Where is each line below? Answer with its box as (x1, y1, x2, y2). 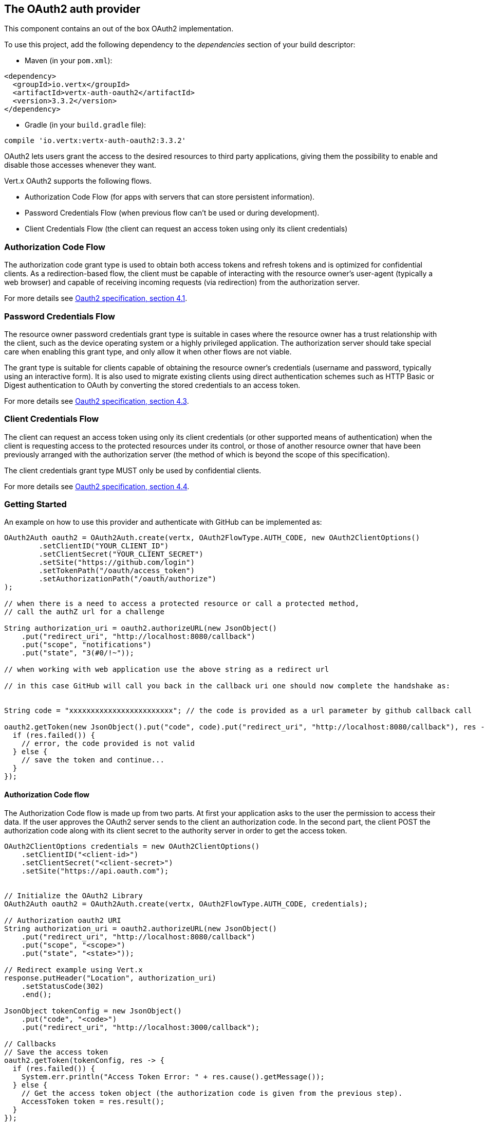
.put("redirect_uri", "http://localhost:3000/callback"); (21, 1023, 260, 1031)
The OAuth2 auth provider (4, 3, 141, 15)
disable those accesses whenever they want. (4, 161, 157, 170)
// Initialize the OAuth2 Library (4, 891, 143, 900)
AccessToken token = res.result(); (21, 1097, 164, 1106)
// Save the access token (4, 1047, 108, 1056)
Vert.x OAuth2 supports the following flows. (4, 176, 152, 186)
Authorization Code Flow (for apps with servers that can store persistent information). (25, 192, 315, 202)
